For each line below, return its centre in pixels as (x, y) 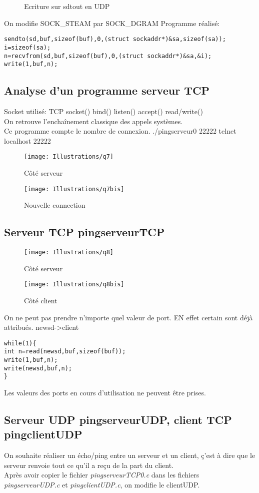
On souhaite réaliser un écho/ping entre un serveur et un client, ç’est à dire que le (130, 455)
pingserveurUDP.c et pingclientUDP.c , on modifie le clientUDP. (102, 485)
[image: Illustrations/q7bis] (74, 189)
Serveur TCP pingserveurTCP (84, 232)
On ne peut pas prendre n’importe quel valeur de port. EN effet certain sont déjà (128, 317)
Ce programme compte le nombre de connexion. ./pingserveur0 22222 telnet (120, 131)
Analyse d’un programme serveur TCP (107, 90)
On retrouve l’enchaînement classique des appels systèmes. (93, 121)
